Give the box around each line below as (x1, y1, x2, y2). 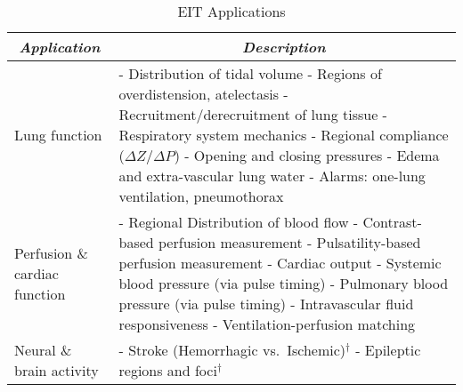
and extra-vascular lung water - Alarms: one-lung (118, 165, 426, 186)
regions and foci (118, 360, 217, 380)
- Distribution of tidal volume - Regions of (118, 63, 382, 84)
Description (241, 36, 326, 57)
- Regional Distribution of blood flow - (118, 212, 359, 232)
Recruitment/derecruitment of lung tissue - (118, 104, 387, 124)
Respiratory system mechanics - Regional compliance (118, 124, 449, 145)
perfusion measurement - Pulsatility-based (158, 232, 421, 252)
